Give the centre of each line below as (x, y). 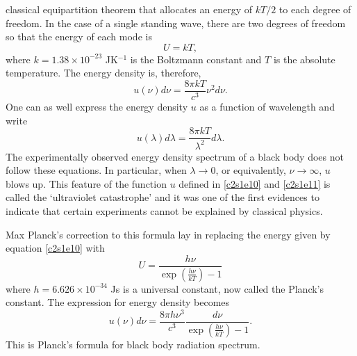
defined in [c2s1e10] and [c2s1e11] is (255, 183)
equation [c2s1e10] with (55, 248)
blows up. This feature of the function (86, 183)
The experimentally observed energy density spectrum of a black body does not (175, 156)
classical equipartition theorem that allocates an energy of (129, 9)
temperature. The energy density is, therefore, (103, 73)
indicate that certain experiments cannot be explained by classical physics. (164, 211)
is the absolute (304, 59)
